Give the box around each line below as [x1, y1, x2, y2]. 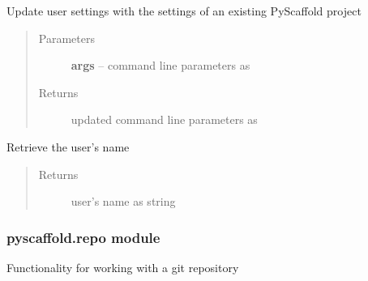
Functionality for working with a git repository [6, 258, 239, 275]
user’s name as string [71, 193, 176, 210]
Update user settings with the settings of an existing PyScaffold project [6, 2, 362, 19]
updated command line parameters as [71, 111, 258, 128]
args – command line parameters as [71, 57, 250, 74]
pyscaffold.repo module [6, 227, 160, 247]
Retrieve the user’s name [6, 138, 130, 155]
